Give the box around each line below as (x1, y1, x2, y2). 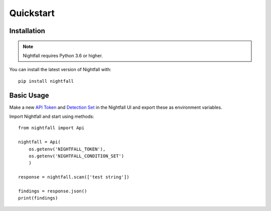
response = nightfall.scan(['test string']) (18, 174, 130, 180)
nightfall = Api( (18, 139, 61, 145)
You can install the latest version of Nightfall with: (9, 67, 111, 73)
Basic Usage (9, 91, 49, 100)
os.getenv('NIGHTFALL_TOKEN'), (28, 146, 106, 152)
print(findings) (18, 195, 58, 201)
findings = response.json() (18, 188, 87, 194)
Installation (9, 27, 45, 35)
